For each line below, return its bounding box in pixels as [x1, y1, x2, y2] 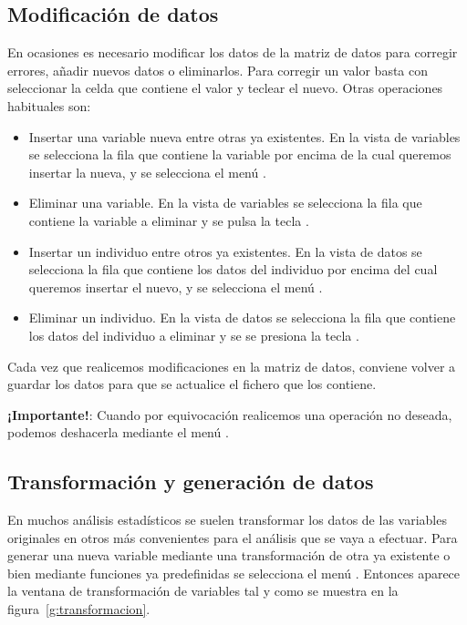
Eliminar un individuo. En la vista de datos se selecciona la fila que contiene [28, 308, 456, 327]
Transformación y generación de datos [7, 467, 374, 496]
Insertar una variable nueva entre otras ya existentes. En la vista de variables [28, 127, 461, 146]
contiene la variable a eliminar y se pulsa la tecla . [28, 210, 309, 230]
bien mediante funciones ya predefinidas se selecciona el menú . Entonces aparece [7, 563, 461, 582]
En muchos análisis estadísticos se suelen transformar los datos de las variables [7, 510, 447, 529]
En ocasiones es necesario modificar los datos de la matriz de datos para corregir [7, 43, 458, 62]
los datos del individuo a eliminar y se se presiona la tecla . [28, 325, 359, 344]
